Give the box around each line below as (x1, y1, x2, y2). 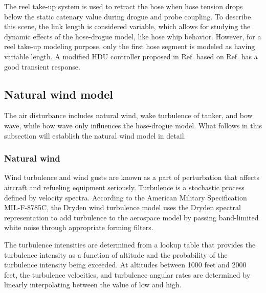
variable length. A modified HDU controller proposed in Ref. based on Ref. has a (4, 51, 258, 61)
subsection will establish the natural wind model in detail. (4, 130, 186, 141)
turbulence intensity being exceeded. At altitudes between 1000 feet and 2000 (4, 259, 247, 270)
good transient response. (4, 61, 80, 72)
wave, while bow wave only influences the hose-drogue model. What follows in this (4, 120, 262, 130)
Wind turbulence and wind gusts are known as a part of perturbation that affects (4, 172, 260, 183)
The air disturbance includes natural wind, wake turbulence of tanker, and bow (4, 110, 253, 121)
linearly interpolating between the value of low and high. (4, 279, 182, 290)
